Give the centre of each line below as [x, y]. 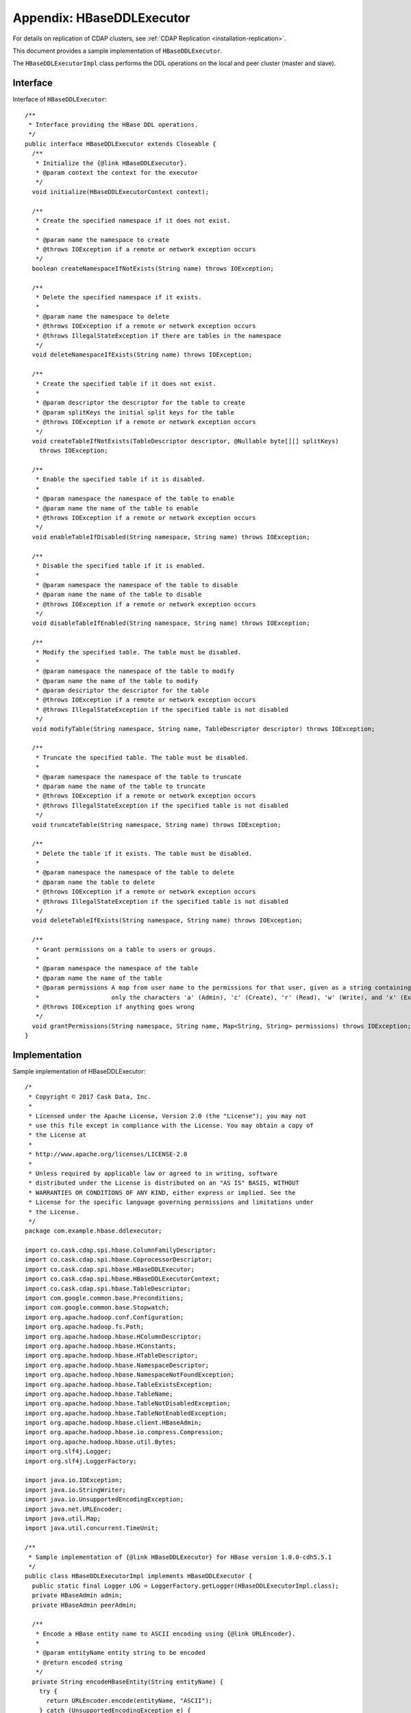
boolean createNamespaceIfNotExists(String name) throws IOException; [153, 268]
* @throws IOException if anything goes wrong [115, 1007]
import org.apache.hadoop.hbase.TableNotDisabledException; [128, 1404]
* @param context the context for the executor [117, 172]
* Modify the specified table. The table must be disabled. [138, 652]
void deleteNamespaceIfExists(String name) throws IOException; [142, 355]
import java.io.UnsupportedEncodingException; [104, 1500]
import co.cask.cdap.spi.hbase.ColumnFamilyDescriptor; [121, 1250]
